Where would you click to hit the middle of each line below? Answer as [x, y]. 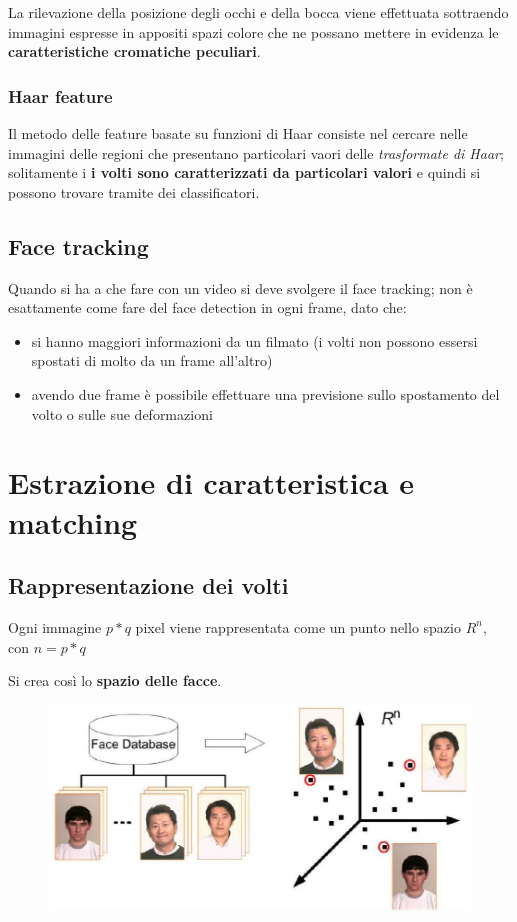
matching [73, 521]
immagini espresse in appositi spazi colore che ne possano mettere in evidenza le [253, 31]
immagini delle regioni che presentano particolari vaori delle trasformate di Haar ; [256, 152]
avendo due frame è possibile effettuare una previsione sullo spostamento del [265, 393]
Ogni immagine [55, 626]
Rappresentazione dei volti [148, 585]
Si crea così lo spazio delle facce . [115, 680]
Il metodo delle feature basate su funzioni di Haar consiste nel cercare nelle [238, 133]
